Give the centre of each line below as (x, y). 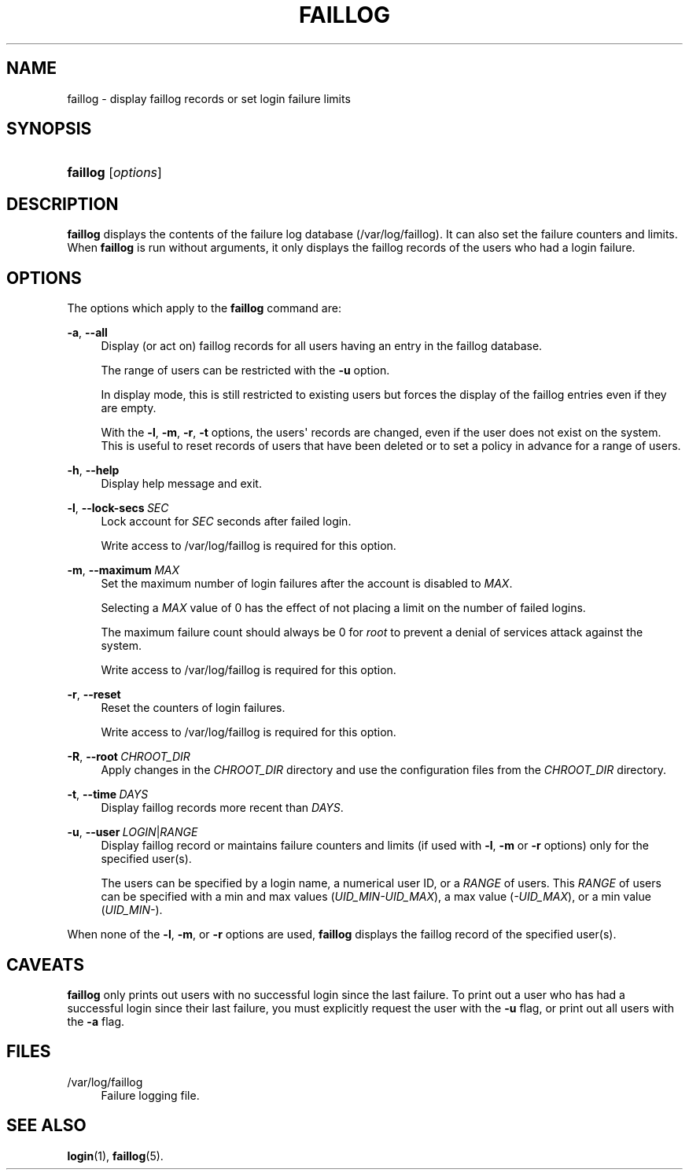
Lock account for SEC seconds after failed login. (226, 522)
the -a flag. (96, 1021)
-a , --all (87, 333)
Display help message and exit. (181, 484)
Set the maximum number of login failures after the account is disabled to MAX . (307, 584)
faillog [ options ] (114, 173)
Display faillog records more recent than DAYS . (222, 808)
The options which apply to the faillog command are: (204, 308)
